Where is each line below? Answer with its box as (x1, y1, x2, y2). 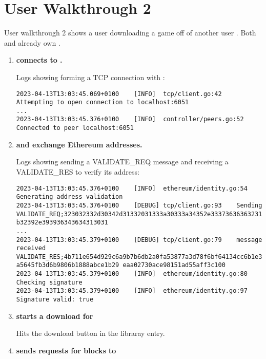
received (16, 244, 46, 252)
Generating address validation (16, 193, 123, 201)
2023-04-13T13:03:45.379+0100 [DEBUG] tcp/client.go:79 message (16, 236, 262, 243)
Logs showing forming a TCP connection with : (16, 71, 165, 82)
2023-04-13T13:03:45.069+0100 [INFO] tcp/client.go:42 (16, 90, 222, 98)
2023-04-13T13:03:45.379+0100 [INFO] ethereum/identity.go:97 (16, 287, 248, 295)
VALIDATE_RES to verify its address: (16, 166, 139, 177)
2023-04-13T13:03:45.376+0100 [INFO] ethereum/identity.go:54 (16, 184, 248, 192)
